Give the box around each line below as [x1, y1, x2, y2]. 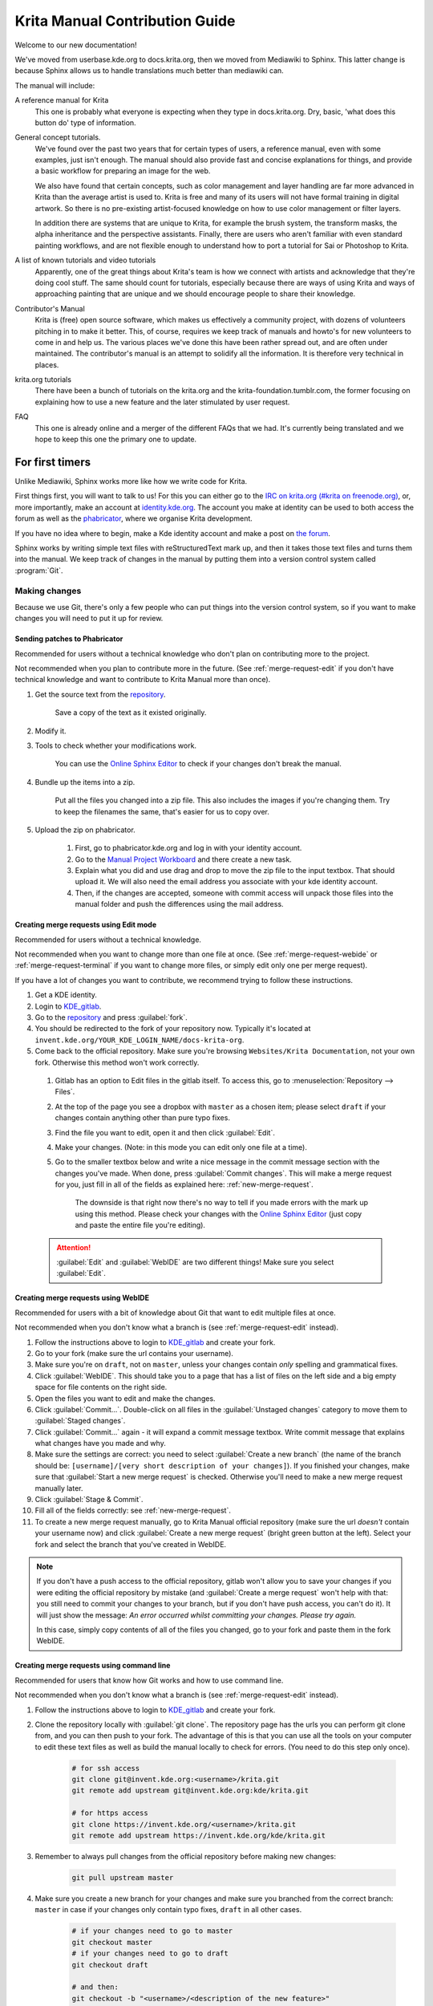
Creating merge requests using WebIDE [14, 1293, 150, 1303]
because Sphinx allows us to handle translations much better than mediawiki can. [14, 66, 284, 75]
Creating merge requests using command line [14, 1661, 171, 1671]
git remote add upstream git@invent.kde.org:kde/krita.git [71, 1786, 309, 1795]
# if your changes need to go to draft [71, 1949, 229, 1958]
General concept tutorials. [14, 132, 101, 142]
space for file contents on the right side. [34, 1383, 168, 1392]
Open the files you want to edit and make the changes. [34, 1393, 216, 1403]
